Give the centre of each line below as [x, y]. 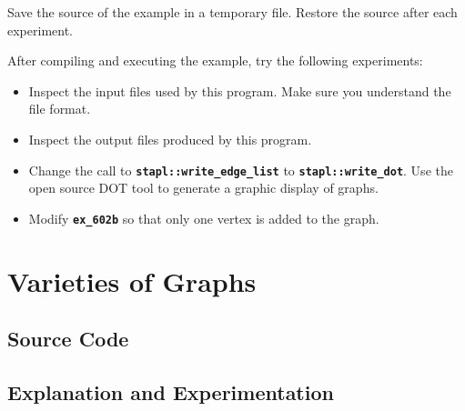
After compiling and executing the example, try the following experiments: [215, 60]
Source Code [68, 339]
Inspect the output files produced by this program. [170, 139]
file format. [60, 109]
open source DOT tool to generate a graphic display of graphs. [203, 188]
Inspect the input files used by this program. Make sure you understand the [240, 90]
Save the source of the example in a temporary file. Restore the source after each [232, 12]
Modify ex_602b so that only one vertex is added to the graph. [204, 218]
